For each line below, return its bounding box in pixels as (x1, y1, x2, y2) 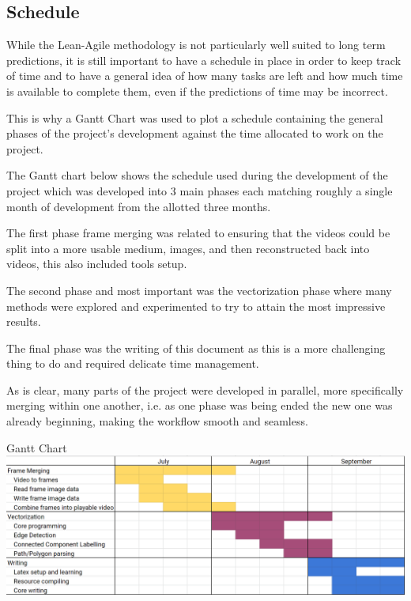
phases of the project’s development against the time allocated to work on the (6, 125, 383, 142)
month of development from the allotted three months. (6, 198, 271, 214)
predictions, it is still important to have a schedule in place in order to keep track (6, 51, 402, 68)
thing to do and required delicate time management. (6, 355, 259, 372)
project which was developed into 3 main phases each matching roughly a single (6, 182, 393, 198)
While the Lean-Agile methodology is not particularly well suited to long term (6, 36, 386, 53)
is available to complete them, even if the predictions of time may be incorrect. (6, 82, 388, 99)
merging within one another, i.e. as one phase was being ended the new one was (6, 397, 393, 414)
